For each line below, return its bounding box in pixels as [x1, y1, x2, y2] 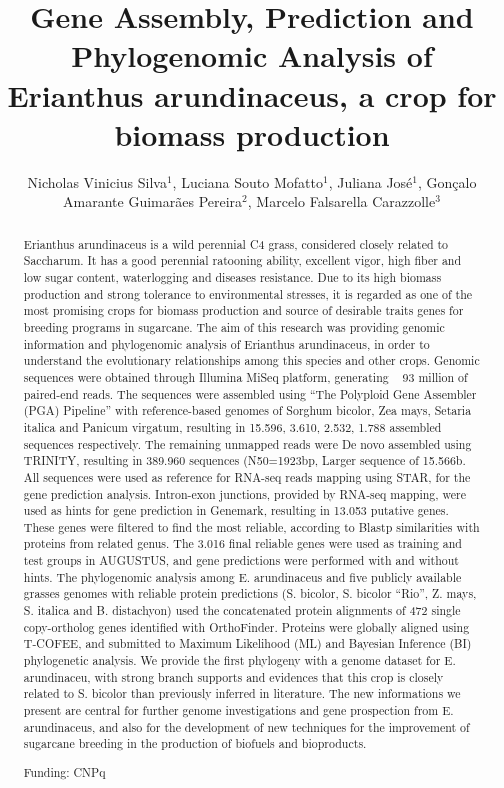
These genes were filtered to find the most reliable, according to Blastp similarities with [23, 518, 480, 535]
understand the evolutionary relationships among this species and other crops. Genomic [23, 352, 480, 369]
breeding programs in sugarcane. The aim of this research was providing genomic [23, 318, 445, 335]
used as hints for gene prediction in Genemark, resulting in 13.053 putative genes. [23, 502, 449, 519]
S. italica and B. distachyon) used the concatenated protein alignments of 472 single [23, 602, 461, 619]
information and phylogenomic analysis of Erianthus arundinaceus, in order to [23, 335, 430, 352]
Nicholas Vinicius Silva [27, 171, 167, 192]
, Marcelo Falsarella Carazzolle [247, 191, 436, 212]
